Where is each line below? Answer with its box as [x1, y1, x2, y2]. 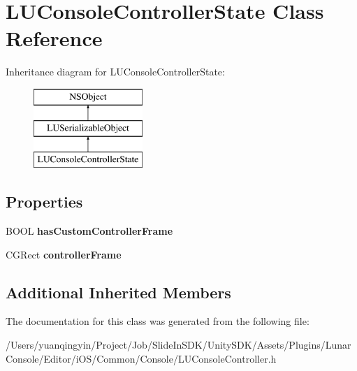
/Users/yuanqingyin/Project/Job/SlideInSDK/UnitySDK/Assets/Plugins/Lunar [6, 337, 351, 352]
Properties [6, 191, 83, 212]
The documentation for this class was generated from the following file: [6, 314, 309, 328]
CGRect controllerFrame [6, 247, 122, 261]
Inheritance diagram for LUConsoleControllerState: [6, 64, 225, 79]
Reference [6, 24, 103, 52]
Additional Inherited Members [6, 281, 231, 303]
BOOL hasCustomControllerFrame [6, 224, 173, 238]
